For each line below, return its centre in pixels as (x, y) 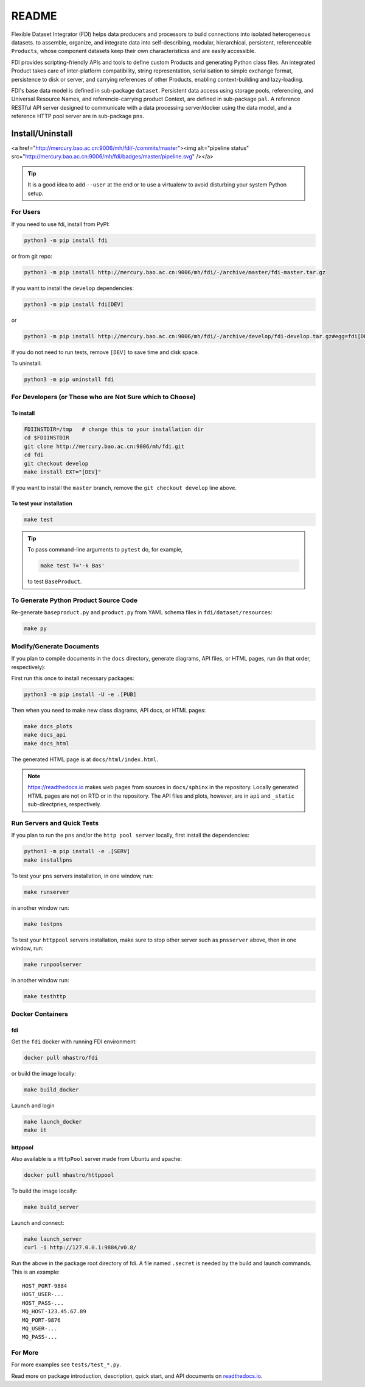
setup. (36, 193)
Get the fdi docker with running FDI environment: (74, 1041)
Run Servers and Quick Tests (55, 823)
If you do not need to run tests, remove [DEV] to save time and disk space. (105, 352)
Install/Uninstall (42, 133)
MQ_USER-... (40, 1328)
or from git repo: (32, 256)
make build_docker (51, 1090)
